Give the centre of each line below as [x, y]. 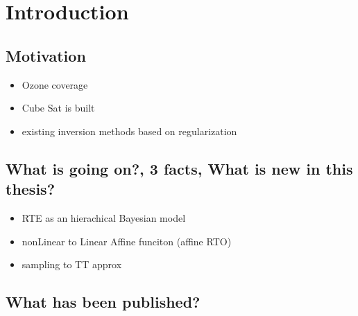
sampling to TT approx [72, 264]
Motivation [46, 55]
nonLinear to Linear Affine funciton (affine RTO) [127, 241]
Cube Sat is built [58, 108]
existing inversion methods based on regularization [129, 131]
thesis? [31, 189]
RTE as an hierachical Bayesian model [104, 217]
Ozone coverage [55, 84]
